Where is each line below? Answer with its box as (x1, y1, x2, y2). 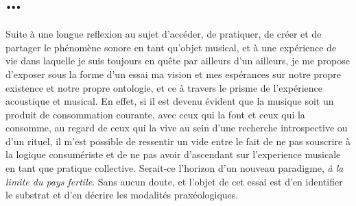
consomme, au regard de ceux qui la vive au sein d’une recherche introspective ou (5, 120, 348, 135)
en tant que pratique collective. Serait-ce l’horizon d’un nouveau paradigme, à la (5, 161, 344, 175)
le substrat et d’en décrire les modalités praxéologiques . (5, 188, 239, 202)
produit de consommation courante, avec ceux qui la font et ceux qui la (5, 107, 305, 121)
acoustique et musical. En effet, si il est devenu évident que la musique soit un (5, 94, 334, 108)
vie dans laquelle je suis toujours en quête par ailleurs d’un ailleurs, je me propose (5, 53, 351, 68)
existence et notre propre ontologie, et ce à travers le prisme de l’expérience (5, 80, 323, 94)
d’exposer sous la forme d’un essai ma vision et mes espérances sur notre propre (5, 66, 342, 81)
